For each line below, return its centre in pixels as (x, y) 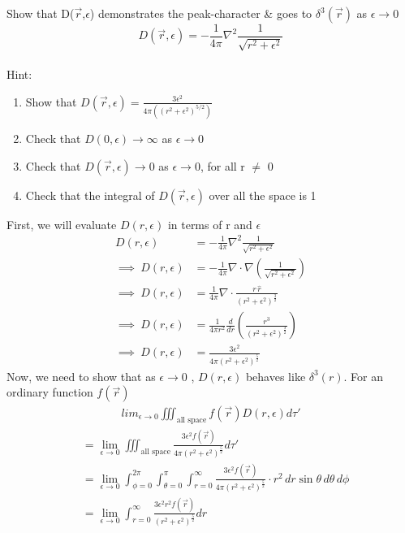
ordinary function (50, 392)
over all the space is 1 (263, 195)
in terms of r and (210, 224)
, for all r (222, 165)
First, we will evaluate (62, 224)
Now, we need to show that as (81, 376)
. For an (363, 376)
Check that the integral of (90, 195)
